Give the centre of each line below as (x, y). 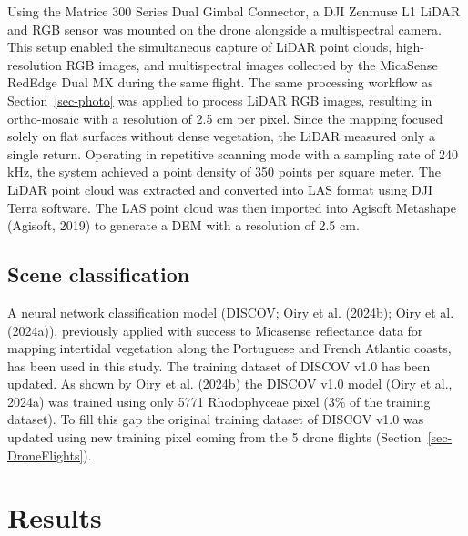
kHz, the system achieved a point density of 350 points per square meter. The (224, 172)
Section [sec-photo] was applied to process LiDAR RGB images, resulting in (220, 100)
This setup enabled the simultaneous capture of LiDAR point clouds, (200, 47)
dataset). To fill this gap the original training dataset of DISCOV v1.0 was (216, 419)
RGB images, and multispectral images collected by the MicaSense (252, 64)
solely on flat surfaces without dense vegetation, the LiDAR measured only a (222, 136)
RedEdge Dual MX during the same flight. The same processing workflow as (220, 82)
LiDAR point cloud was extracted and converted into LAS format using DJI (220, 189)
